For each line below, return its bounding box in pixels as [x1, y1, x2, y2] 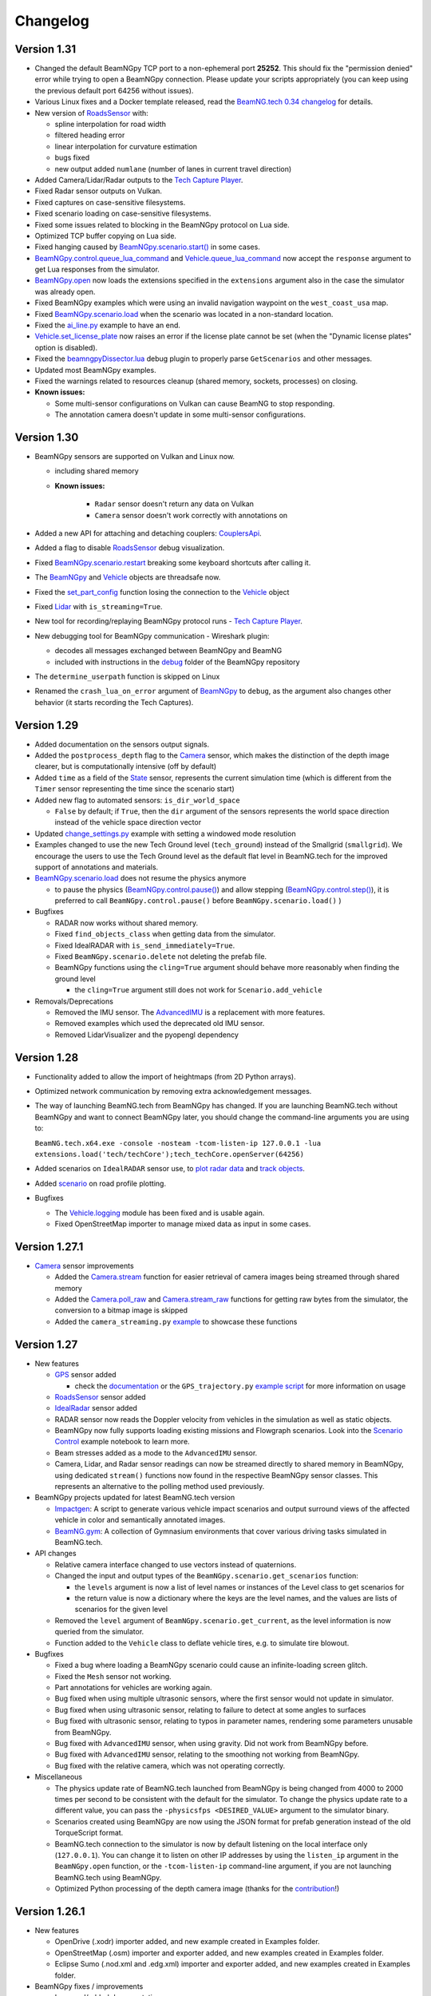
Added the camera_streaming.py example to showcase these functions [54, 1317, 298, 1326]
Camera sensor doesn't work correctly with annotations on [94, 510, 288, 520]
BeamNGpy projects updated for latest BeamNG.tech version [34, 1493, 235, 1503]
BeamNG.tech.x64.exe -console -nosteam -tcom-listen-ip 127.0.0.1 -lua [34, 1139, 322, 1147]
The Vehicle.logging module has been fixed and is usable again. [54, 1208, 265, 1218]
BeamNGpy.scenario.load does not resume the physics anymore [34, 873, 247, 883]
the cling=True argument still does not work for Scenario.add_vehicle [74, 985, 322, 995]
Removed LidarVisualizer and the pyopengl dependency [54, 1030, 239, 1040]
